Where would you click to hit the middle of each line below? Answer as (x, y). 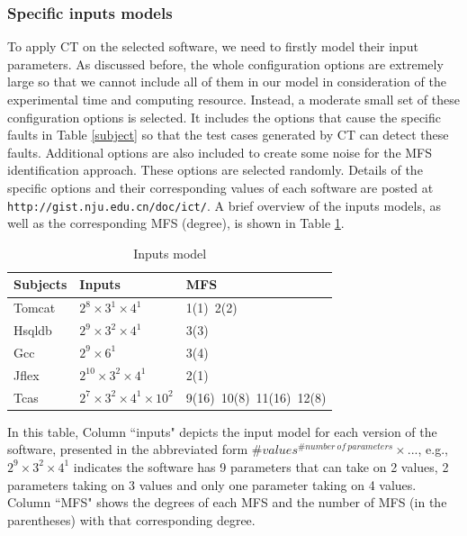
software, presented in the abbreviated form (128, 449)
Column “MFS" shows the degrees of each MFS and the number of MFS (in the (227, 502)
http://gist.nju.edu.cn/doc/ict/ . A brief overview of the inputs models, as (224, 205)
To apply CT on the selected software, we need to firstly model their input (213, 46)
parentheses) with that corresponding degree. (131, 519)
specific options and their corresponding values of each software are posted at (220, 187)
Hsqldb (33, 330)
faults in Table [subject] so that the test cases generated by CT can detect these (228, 135)
